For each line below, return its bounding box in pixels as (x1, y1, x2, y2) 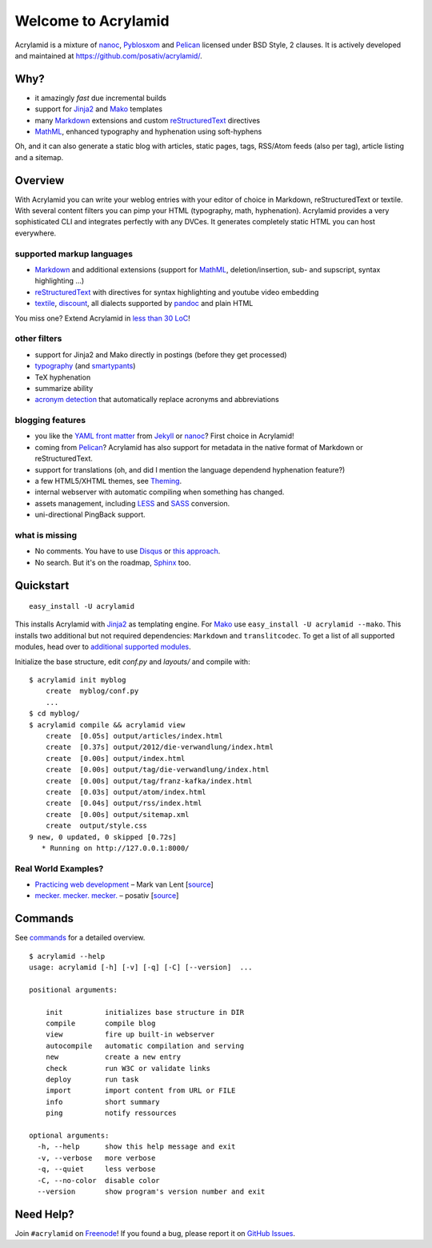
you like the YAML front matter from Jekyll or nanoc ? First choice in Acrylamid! (34, 431, 294, 441)
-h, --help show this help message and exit (37, 1142, 236, 1151)
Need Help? (14, 1207, 75, 1221)
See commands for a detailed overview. (14, 933, 146, 943)
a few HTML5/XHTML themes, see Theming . (34, 476, 182, 485)
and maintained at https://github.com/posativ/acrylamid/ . (14, 50, 203, 60)
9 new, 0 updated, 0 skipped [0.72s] (29, 832, 178, 841)
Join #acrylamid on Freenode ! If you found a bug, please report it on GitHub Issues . (14, 1228, 296, 1238)
